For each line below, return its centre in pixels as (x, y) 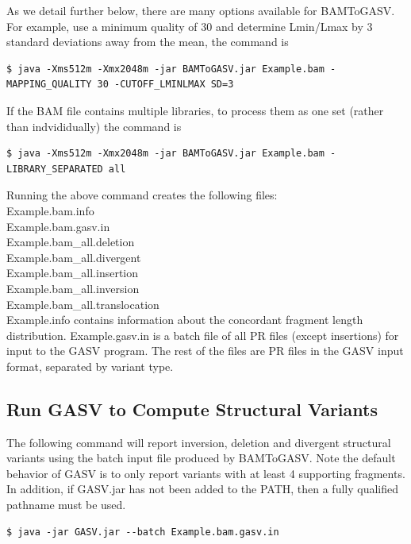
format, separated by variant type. (90, 366)
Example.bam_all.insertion (73, 273)
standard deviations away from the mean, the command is (148, 42)
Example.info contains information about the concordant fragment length (185, 320)
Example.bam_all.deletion (71, 242)
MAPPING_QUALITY (49, 85)
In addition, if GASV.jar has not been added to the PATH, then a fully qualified (203, 489)
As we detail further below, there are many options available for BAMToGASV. (201, 10)
